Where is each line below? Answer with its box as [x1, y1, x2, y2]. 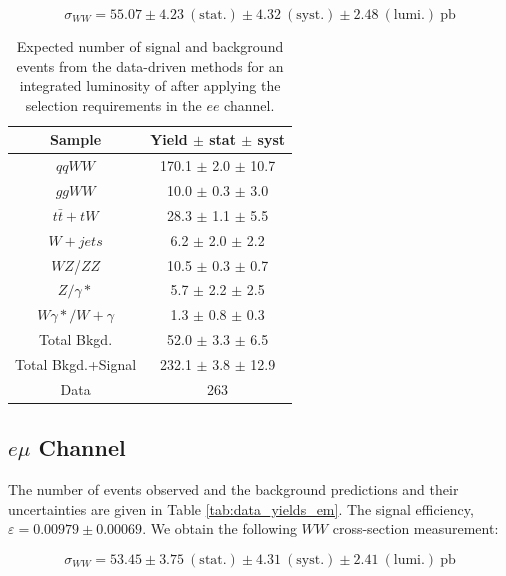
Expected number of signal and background [16, 36, 284, 56]
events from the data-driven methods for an [16, 55, 284, 76]
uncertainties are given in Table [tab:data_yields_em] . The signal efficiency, [8, 498, 474, 519]
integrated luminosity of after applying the [19, 75, 281, 96]
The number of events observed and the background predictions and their [8, 479, 459, 500]
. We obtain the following [142, 518, 297, 539]
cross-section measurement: [332, 518, 499, 539]
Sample [50, 129, 102, 150]
